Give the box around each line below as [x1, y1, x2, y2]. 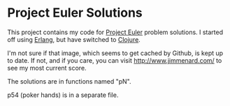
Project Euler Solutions [7, 5, 143, 21]
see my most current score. [7, 63, 87, 72]
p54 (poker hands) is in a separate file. [7, 91, 119, 99]
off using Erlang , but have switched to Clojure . [7, 35, 141, 43]
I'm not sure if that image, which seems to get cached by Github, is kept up [7, 49, 224, 57]
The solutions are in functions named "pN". [7, 77, 131, 85]
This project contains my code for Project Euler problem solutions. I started [7, 28, 224, 36]
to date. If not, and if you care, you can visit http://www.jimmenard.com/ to [7, 56, 222, 64]
